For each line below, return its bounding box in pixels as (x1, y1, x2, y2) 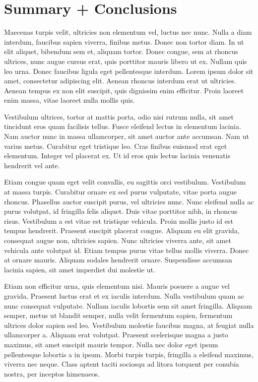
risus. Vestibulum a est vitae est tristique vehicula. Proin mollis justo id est (4, 215, 233, 226)
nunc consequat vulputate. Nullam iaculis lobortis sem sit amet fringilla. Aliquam (4, 300, 252, 311)
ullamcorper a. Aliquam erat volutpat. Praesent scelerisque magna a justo (4, 329, 228, 340)
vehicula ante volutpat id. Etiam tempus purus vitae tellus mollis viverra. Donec (4, 245, 249, 255)
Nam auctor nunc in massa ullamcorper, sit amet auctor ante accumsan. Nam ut (4, 131, 249, 141)
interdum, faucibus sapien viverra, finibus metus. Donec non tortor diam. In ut (4, 36, 244, 47)
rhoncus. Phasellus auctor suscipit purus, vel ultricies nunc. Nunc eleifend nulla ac (4, 196, 254, 206)
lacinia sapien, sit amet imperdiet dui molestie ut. (4, 264, 155, 274)
